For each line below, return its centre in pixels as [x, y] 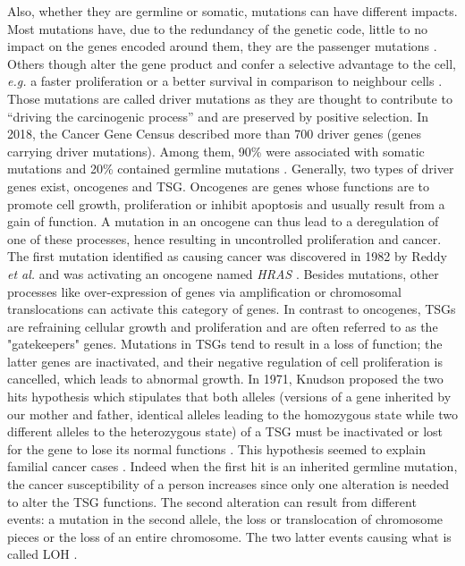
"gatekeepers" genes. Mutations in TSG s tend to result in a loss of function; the [225, 344]
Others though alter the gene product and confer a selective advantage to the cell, [232, 63]
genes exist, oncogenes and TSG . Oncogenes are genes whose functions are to [219, 186]
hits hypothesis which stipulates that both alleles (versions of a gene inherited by [229, 397]
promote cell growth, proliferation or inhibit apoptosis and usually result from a [226, 203]
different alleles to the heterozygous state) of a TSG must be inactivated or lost [225, 431]
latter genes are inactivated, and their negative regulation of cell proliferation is [225, 361]
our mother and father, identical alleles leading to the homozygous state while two [232, 414]
